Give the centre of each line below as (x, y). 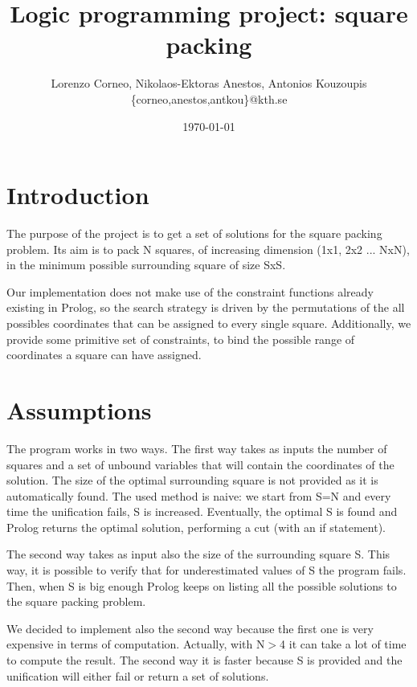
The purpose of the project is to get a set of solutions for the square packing (194, 233)
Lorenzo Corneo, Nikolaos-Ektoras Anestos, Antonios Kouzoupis (209, 83)
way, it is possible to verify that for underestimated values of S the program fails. (206, 570)
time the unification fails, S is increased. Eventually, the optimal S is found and (202, 511)
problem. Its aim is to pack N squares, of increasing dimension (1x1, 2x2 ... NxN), (208, 249)
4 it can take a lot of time (343, 644)
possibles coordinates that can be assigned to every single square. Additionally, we (209, 323)
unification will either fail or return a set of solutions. (138, 675)
